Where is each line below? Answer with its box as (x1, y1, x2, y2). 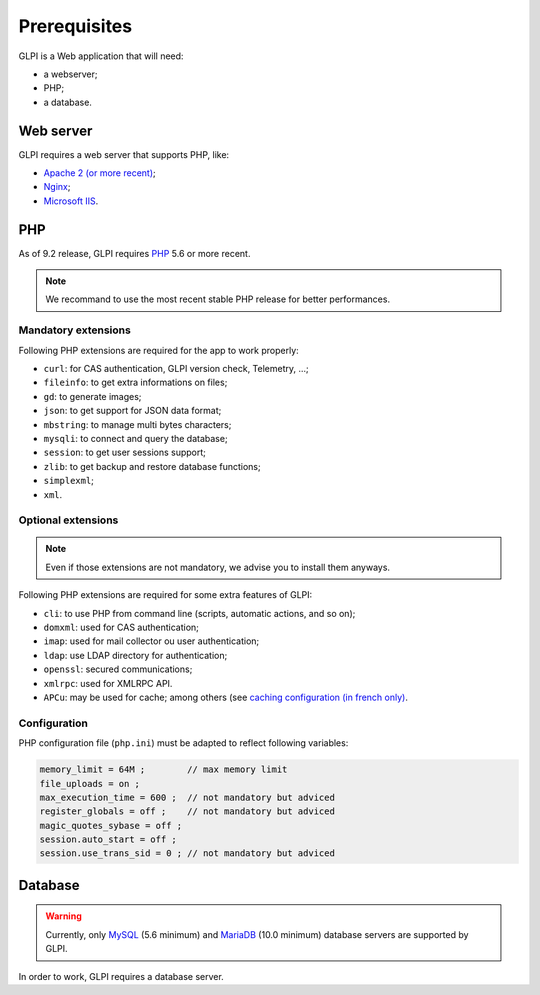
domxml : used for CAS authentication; (43, 621, 200, 634)
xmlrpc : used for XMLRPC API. (43, 677, 173, 689)
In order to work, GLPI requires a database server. (18, 970, 224, 982)
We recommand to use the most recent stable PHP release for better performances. (45, 293, 390, 305)
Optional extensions (18, 513, 119, 527)
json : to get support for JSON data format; (43, 405, 222, 417)
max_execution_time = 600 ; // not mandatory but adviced (39, 791, 335, 803)
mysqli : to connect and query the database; (43, 432, 229, 444)
